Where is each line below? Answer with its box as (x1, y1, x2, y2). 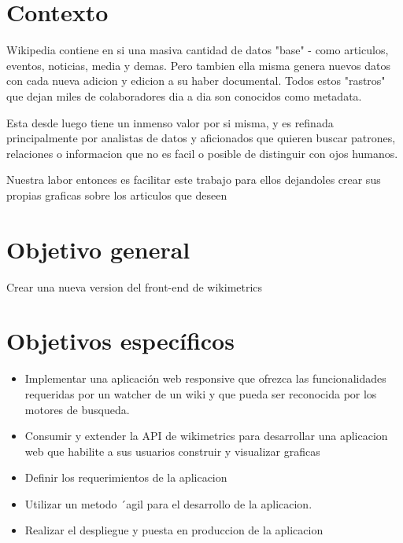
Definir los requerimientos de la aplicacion (24, 469, 227, 486)
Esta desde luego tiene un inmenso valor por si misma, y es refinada (6, 114, 334, 130)
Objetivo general (6, 233, 190, 265)
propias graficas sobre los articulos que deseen (6, 186, 227, 203)
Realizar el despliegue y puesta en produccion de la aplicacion (24, 522, 324, 538)
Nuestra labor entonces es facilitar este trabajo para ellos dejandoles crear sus (6, 171, 381, 188)
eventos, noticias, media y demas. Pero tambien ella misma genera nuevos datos (6, 57, 390, 73)
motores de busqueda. (24, 401, 130, 417)
